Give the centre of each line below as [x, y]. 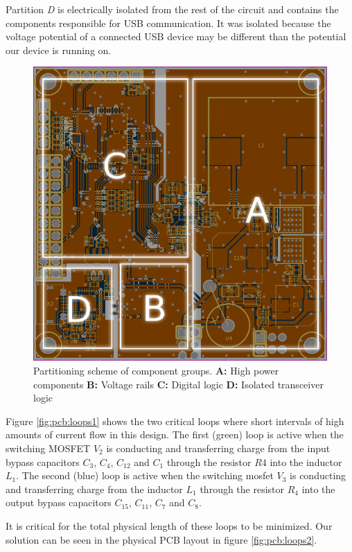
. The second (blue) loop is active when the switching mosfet [145, 475]
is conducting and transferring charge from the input [218, 448]
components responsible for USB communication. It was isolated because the [168, 23]
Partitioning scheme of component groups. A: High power [156, 370]
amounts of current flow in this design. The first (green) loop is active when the [175, 434]
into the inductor [306, 462]
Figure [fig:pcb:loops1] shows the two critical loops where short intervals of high [175, 421]
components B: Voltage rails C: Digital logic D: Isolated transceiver [178, 384]
